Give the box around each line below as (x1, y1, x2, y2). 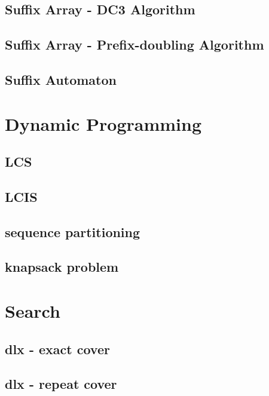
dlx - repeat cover (5, 374, 117, 393)
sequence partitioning (5, 222, 140, 241)
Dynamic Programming (5, 111, 202, 136)
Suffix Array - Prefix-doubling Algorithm (5, 35, 264, 54)
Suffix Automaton (5, 70, 117, 88)
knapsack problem (5, 257, 119, 276)
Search (5, 299, 60, 323)
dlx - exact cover (5, 339, 110, 358)
